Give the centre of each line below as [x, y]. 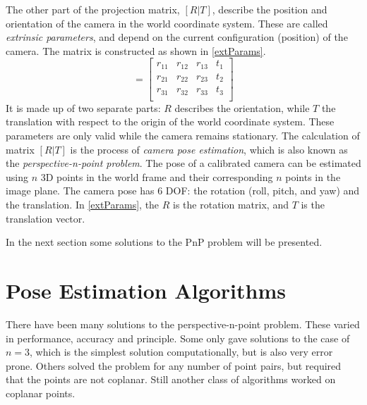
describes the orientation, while [242, 107]
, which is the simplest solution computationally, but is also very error [181, 352]
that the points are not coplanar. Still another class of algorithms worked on [171, 379]
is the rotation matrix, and [231, 205]
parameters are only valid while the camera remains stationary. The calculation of [183, 136]
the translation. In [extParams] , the [83, 205]
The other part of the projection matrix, [93, 9]
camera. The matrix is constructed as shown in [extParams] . [136, 50]
